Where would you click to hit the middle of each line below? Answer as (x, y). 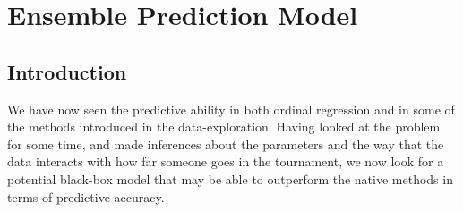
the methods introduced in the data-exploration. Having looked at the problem (224, 127)
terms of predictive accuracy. (86, 196)
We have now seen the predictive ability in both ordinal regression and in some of (231, 109)
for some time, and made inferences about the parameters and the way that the (226, 144)
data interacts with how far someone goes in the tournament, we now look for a (226, 161)
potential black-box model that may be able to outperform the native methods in (230, 178)
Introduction (67, 71)
